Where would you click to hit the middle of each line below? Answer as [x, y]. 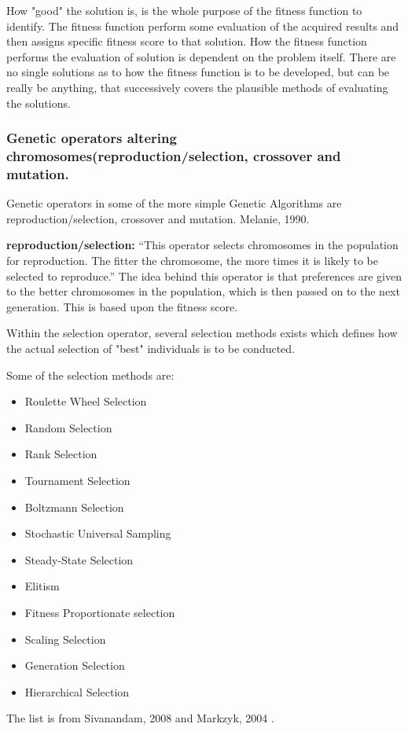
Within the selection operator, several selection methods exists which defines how [202, 333]
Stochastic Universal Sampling [98, 533]
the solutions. [39, 103]
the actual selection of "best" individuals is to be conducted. [151, 348]
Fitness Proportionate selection [100, 612]
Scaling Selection [65, 639]
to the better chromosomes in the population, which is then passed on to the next [203, 291]
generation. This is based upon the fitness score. [122, 306]
